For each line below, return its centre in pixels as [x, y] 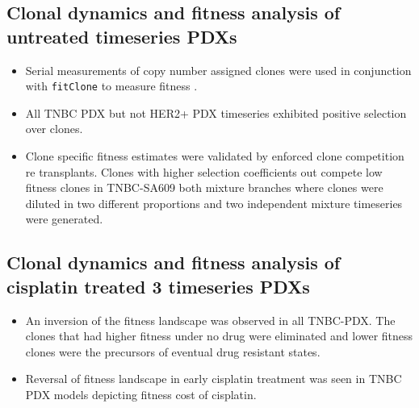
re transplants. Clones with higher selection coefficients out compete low [204, 171]
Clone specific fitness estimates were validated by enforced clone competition [215, 156]
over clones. [54, 129]
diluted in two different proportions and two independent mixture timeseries [214, 203]
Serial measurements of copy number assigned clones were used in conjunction [218, 70]
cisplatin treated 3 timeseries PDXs [158, 286]
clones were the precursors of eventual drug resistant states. [173, 351]
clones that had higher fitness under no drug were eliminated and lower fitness [219, 336]
